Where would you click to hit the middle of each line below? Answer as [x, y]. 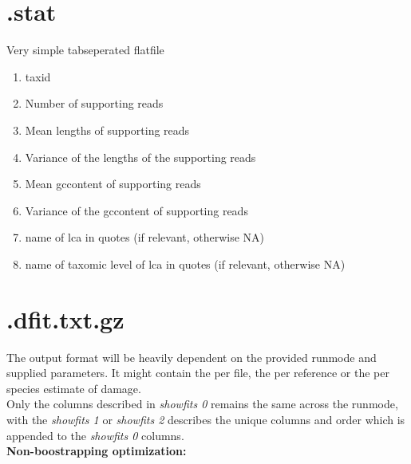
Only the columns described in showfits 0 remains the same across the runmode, [202, 404]
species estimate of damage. [74, 388]
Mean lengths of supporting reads [107, 130]
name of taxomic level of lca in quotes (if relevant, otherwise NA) [185, 263]
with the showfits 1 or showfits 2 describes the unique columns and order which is [206, 419]
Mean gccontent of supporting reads [113, 184]
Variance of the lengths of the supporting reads [140, 157]
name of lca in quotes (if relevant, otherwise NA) [145, 237]
